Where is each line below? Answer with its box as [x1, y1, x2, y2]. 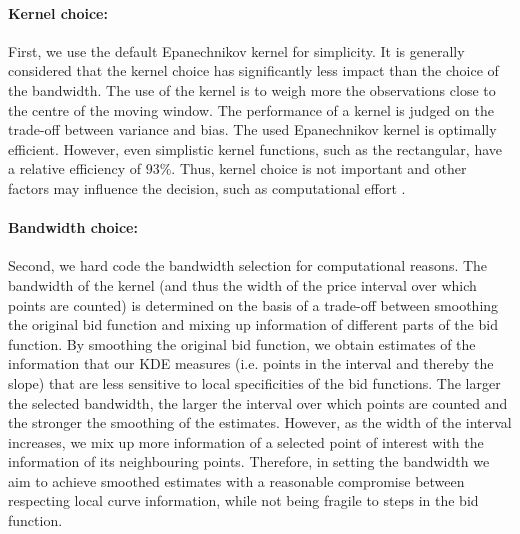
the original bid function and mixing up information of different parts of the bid [8, 314, 498, 335]
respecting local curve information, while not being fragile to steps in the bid [8, 490, 479, 511]
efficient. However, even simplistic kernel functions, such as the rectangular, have [8, 138, 502, 159]
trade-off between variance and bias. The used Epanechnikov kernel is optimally [8, 119, 497, 140]
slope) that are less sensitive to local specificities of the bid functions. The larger [8, 372, 501, 393]
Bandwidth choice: [8, 217, 138, 238]
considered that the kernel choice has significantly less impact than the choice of [8, 60, 499, 81]
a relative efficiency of [8, 158, 142, 179]
